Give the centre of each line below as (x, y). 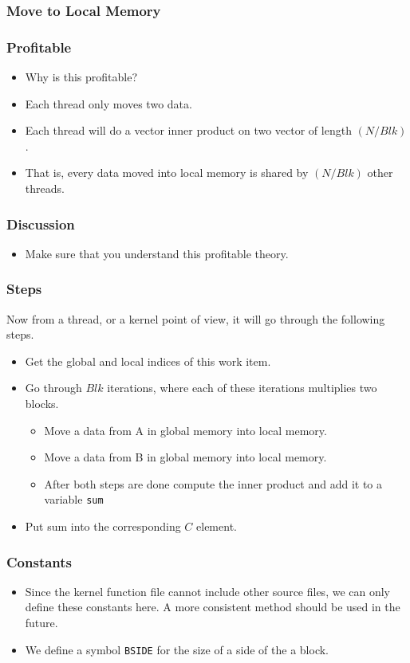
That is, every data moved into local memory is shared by (167, 173)
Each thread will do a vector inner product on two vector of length (188, 130)
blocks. (42, 404)
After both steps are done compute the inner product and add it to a (213, 483)
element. (217, 526)
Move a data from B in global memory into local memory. (185, 457)
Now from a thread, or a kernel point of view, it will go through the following (196, 318)
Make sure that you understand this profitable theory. (157, 253)
